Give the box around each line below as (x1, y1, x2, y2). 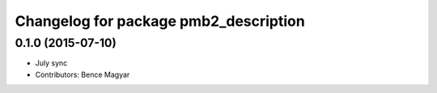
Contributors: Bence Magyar (35, 70, 130, 79)
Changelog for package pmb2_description (15, 12, 305, 30)
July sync (35, 58, 68, 68)
